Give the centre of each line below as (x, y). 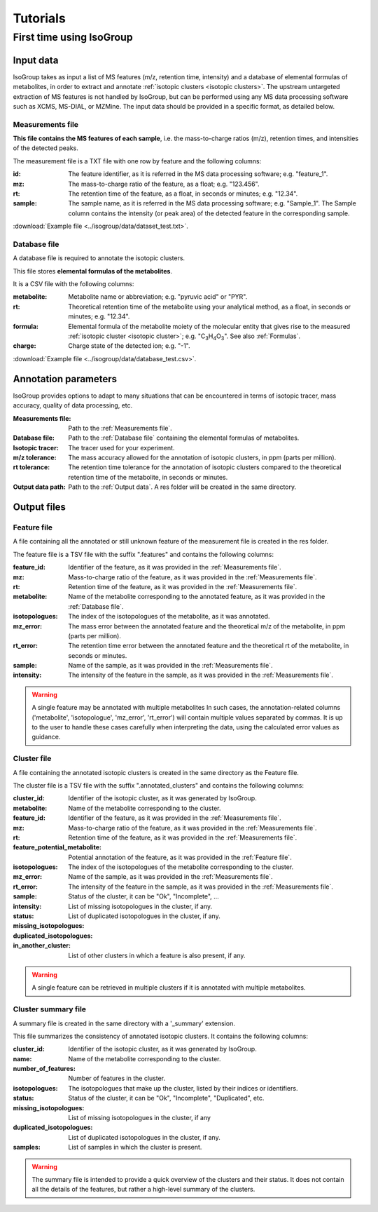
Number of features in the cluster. (117, 1078)
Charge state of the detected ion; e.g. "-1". (129, 346)
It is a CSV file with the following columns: (73, 284)
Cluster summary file (50, 1009)
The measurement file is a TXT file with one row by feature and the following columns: (137, 161)
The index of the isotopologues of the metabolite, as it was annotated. (169, 617)
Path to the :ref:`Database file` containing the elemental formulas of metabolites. (184, 438)
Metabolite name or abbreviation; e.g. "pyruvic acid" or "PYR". (158, 297)
